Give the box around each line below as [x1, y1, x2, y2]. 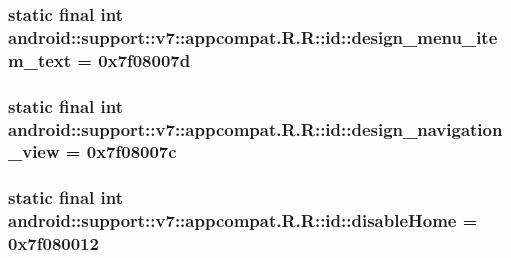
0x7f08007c [86, 139, 177, 164]
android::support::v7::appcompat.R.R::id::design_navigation [8, 116, 503, 141]
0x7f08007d [98, 47, 191, 72]
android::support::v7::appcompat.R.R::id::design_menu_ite [8, 24, 498, 49]
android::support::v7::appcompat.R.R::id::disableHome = [8, 208, 478, 233]
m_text [8, 47, 72, 72]
